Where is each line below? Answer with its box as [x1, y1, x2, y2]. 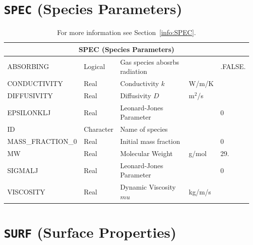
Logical [84, 61, 105, 71]
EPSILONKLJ [7, 107, 51, 117]
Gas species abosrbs [120, 56, 179, 67]
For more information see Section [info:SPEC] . [57, 27, 196, 37]
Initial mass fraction [120, 136, 180, 146]
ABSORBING [7, 61, 49, 71]
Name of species [120, 124, 168, 134]
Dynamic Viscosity [120, 182, 176, 192]
